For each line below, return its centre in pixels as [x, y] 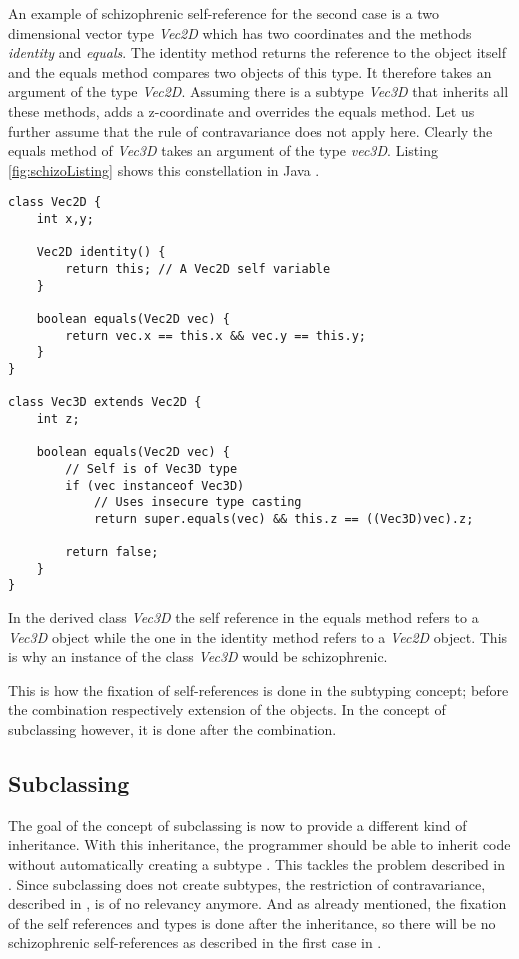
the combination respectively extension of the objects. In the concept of [227, 709]
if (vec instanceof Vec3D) [155, 485]
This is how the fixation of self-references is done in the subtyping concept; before [258, 689]
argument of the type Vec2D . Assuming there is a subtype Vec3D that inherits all [258, 91]
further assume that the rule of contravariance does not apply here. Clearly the [250, 130]
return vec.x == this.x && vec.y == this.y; [215, 335]
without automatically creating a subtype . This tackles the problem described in [257, 864]
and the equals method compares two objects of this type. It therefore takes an [250, 71]
